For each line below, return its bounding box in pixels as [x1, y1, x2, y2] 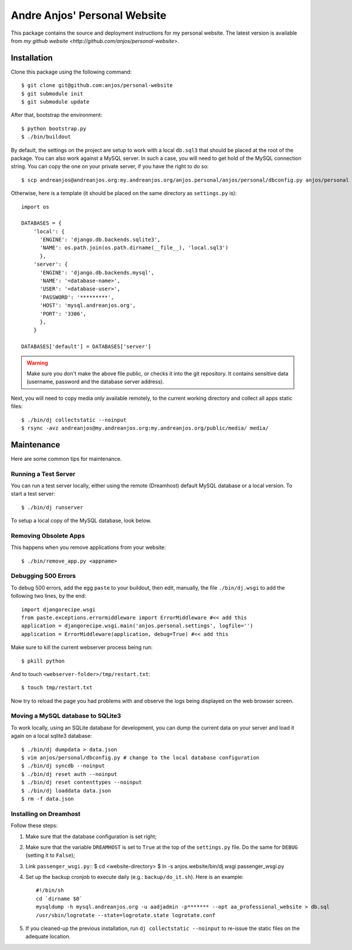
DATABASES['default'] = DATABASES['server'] [21, 343, 152, 350]
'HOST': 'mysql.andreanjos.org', [39, 302, 136, 309]
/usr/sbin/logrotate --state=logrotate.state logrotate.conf [36, 912, 215, 918]
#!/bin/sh [36, 887, 64, 894]
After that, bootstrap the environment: [11, 112, 103, 119]
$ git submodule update [21, 99, 90, 105]
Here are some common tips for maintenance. [11, 455, 122, 462]
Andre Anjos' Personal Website [11, 9, 167, 22]
